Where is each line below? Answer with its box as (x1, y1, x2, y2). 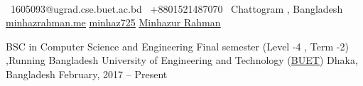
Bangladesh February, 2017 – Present (6, 66, 168, 81)
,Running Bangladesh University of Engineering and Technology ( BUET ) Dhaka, (6, 53, 358, 68)
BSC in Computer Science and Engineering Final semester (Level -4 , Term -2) (6, 38, 349, 53)
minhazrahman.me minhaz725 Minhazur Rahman (6, 15, 221, 30)
